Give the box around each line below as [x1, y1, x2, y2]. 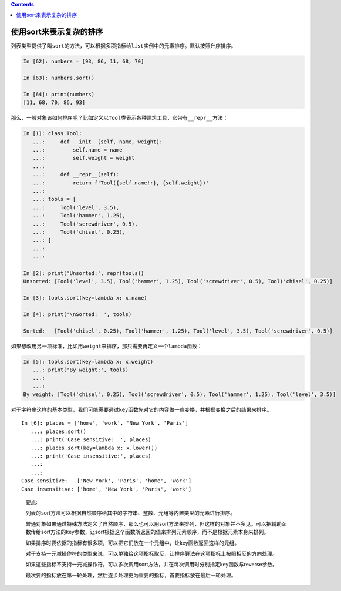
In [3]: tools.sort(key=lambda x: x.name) [23, 294, 147, 301]
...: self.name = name [32, 146, 123, 153]
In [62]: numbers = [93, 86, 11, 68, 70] [23, 58, 144, 65]
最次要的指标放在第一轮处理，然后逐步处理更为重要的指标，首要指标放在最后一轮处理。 [25, 572, 237, 579]
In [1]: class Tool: [23, 130, 82, 137]
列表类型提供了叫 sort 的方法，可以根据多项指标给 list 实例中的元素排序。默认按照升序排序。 [11, 42, 237, 49]
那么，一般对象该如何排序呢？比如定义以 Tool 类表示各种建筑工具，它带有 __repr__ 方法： [11, 115, 228, 122]
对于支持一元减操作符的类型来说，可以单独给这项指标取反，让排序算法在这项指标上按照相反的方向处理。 [25, 550, 278, 557]
